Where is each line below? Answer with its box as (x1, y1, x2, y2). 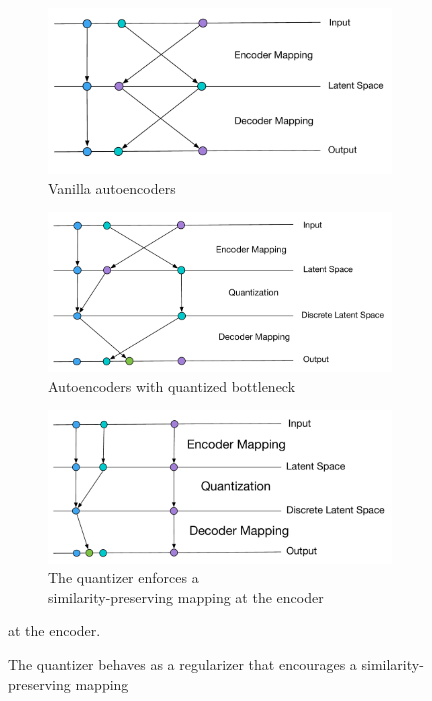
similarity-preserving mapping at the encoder (48, 586, 324, 607)
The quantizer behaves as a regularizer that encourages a (8, 653, 357, 674)
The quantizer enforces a (48, 567, 199, 588)
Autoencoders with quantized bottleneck (48, 375, 296, 396)
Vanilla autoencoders (48, 177, 176, 198)
